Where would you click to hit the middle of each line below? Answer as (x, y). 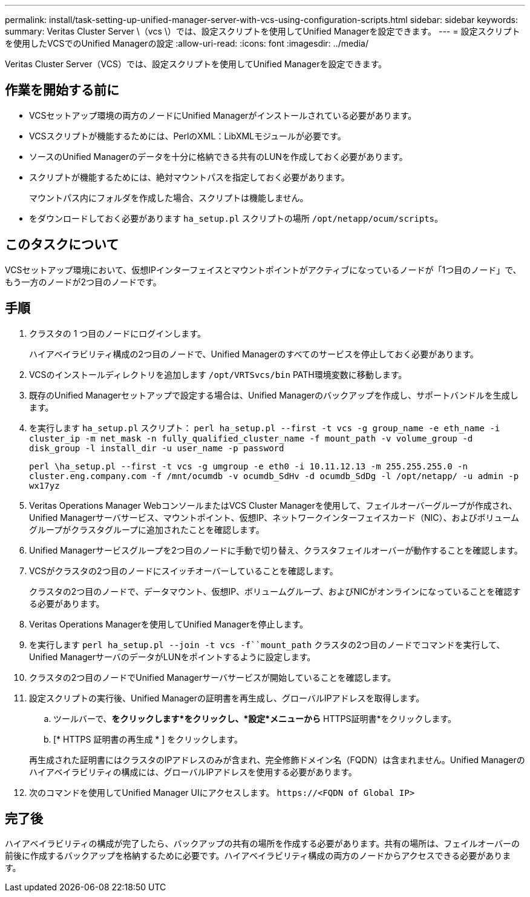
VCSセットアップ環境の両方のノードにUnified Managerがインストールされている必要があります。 (223, 115)
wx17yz (44, 485)
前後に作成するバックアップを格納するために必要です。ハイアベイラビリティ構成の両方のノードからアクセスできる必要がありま (258, 856)
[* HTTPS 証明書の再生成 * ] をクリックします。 (148, 739)
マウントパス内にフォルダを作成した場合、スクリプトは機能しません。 (169, 197)
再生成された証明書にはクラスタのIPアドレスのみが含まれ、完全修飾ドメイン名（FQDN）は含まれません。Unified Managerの (277, 760)
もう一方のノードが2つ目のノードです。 (83, 282)
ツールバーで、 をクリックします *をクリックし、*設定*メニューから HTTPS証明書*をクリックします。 (255, 718)
